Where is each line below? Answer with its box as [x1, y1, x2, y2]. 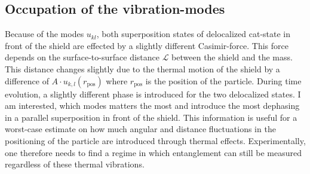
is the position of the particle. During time [145, 74, 302, 87]
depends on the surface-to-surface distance [5, 51, 159, 63]
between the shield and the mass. [171, 51, 293, 63]
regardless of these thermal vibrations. [5, 158, 145, 170]
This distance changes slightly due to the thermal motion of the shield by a [5, 62, 280, 75]
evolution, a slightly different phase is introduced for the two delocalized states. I [5, 87, 301, 100]
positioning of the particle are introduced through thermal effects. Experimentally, [5, 134, 306, 146]
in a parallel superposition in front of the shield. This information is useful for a [5, 111, 297, 123]
